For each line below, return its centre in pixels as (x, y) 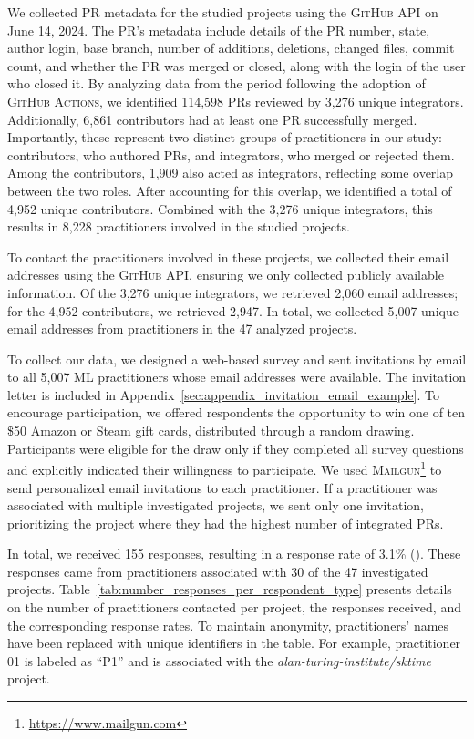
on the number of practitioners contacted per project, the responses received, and (234, 607)
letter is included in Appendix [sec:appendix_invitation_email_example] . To (223, 394)
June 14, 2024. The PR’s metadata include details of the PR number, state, (219, 30)
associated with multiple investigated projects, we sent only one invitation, (216, 505)
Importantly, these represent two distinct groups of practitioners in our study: (225, 137)
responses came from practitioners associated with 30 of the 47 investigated (218, 571)
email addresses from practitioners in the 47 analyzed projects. (182, 328)
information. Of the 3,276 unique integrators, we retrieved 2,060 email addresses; (233, 292)
